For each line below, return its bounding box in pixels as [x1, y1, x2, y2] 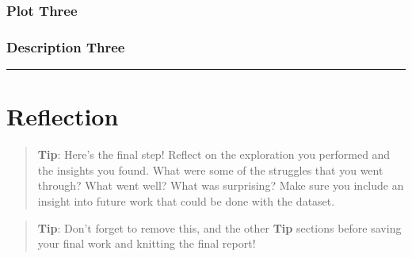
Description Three [6, 37, 125, 56]
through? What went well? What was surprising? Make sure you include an [37, 177, 404, 194]
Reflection [6, 100, 119, 133]
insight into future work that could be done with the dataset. [37, 192, 335, 209]
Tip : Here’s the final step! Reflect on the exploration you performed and [37, 146, 391, 163]
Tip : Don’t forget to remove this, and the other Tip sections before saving [37, 219, 402, 236]
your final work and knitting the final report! [37, 235, 256, 252]
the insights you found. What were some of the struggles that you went [37, 161, 383, 178]
